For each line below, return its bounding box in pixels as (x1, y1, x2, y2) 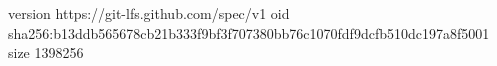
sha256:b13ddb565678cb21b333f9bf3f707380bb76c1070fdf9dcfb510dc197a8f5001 (8, 22, 490, 43)
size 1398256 (8, 42, 84, 63)
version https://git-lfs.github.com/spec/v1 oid (8, 3, 290, 23)
